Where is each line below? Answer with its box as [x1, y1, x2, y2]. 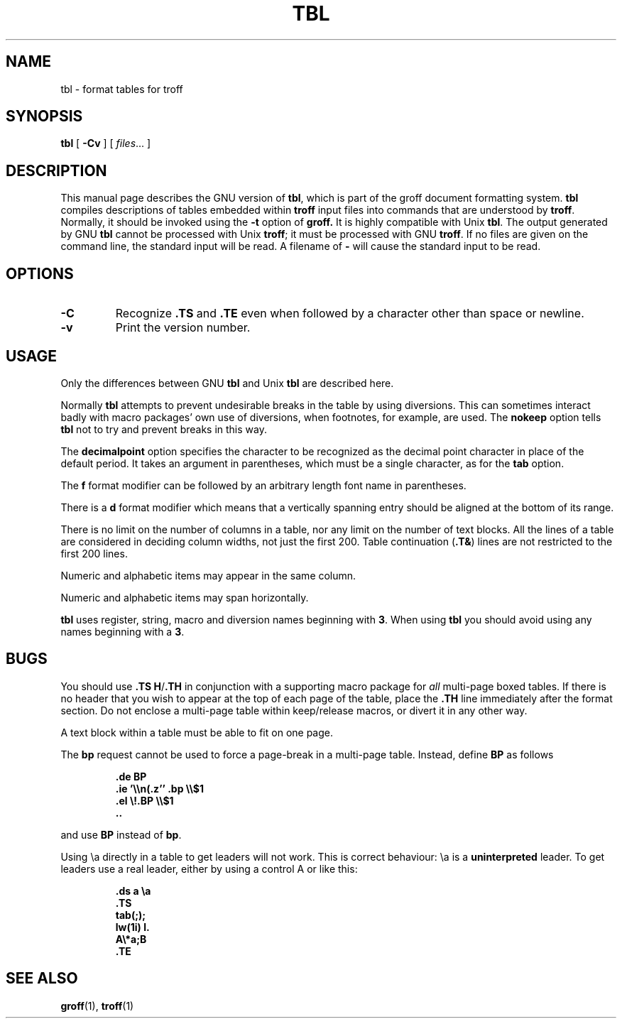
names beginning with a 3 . [60, 625, 185, 638]
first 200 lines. [60, 547, 128, 560]
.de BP [115, 770, 147, 783]
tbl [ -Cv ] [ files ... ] [60, 137, 151, 150]
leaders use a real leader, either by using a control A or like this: [60, 862, 358, 875]
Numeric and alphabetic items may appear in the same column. [60, 569, 356, 582]
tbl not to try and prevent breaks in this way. [60, 423, 267, 435]
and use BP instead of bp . [60, 828, 182, 841]
